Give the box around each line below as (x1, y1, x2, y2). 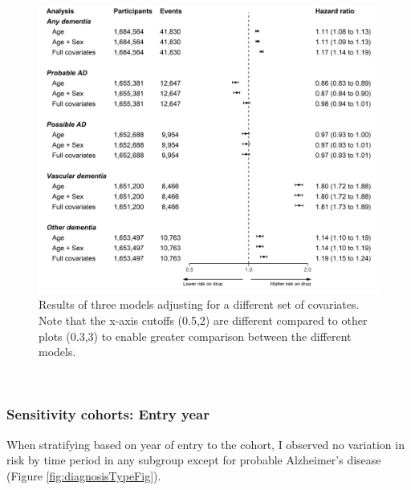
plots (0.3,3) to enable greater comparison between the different (39, 327, 352, 344)
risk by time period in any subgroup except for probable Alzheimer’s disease (6, 452, 381, 468)
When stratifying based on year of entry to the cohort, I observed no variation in (6, 435, 405, 452)
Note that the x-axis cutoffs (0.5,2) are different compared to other (39, 311, 368, 328)
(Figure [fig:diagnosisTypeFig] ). (6, 467, 161, 484)
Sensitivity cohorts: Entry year (6, 404, 210, 424)
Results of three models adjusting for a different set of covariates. (39, 296, 360, 313)
